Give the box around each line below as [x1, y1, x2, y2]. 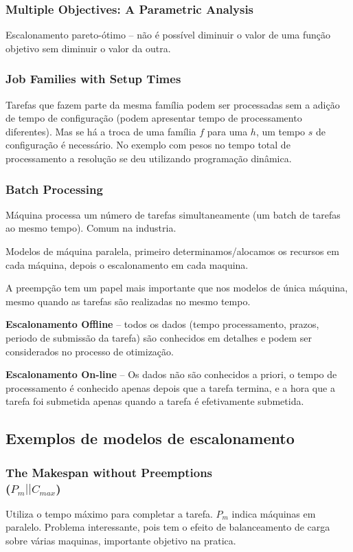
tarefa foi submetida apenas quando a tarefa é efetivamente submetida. [5, 394, 304, 408]
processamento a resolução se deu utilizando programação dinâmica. [5, 151, 292, 165]
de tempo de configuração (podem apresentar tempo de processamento [5, 111, 302, 125]
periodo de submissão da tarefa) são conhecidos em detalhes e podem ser [5, 330, 312, 344]
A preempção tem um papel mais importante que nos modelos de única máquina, [5, 280, 348, 295]
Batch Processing [5, 180, 103, 197]
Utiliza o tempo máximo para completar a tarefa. [5, 506, 213, 520]
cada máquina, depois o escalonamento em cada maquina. [5, 257, 249, 272]
